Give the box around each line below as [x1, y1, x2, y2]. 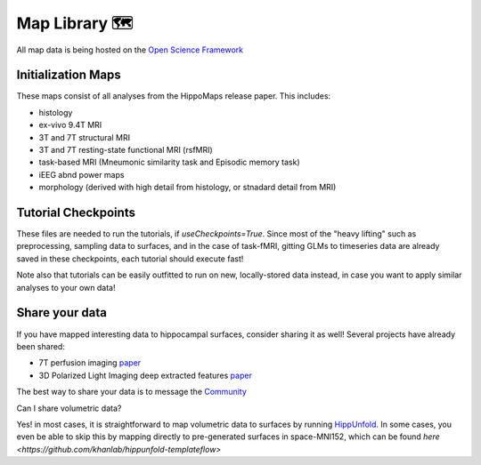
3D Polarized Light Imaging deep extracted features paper [38, 370, 253, 381]
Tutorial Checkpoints [16, 205, 135, 220]
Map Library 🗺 [16, 13, 134, 33]
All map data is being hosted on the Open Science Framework [16, 44, 244, 55]
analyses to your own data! [16, 282, 116, 293]
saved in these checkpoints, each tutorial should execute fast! [16, 253, 244, 264]
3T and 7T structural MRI [38, 132, 131, 142]
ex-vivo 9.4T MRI [38, 120, 102, 131]
